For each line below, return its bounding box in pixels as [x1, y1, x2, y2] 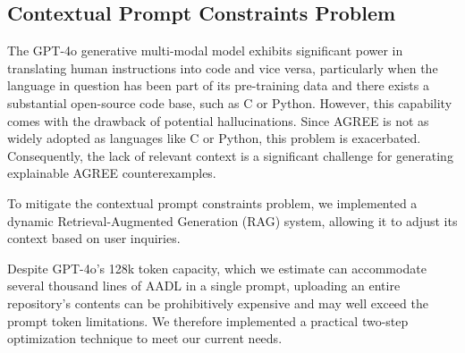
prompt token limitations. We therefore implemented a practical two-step [7, 311, 409, 330]
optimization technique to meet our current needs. [7, 329, 283, 348]
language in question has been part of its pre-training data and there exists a [7, 76, 429, 95]
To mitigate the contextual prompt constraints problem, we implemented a [7, 193, 418, 212]
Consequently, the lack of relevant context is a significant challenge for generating [7, 146, 453, 164]
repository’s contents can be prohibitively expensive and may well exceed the [7, 293, 428, 312]
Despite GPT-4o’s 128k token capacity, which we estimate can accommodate [7, 258, 427, 277]
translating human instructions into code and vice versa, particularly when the [7, 58, 438, 77]
